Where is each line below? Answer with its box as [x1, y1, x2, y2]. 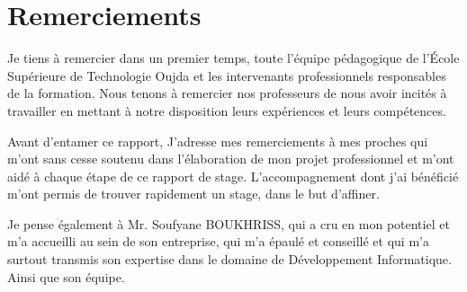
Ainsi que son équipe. [7, 267, 125, 286]
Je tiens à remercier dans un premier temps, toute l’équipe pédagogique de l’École [7, 49, 460, 67]
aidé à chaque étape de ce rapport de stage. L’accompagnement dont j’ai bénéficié [7, 166, 459, 185]
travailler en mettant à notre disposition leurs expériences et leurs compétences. [7, 101, 446, 119]
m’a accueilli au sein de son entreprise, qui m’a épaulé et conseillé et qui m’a [7, 232, 429, 251]
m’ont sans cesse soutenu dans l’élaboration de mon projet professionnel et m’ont [7, 149, 454, 168]
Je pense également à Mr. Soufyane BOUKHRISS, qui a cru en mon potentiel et [7, 214, 450, 233]
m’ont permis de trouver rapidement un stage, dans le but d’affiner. [7, 184, 380, 203]
